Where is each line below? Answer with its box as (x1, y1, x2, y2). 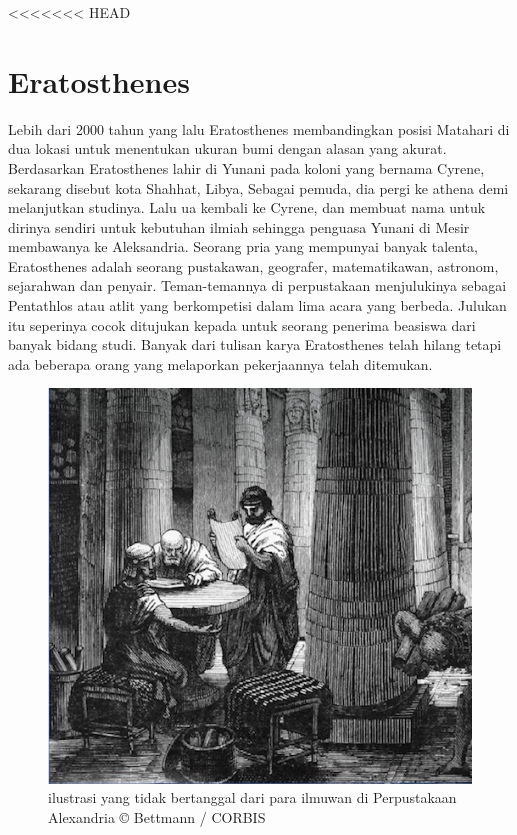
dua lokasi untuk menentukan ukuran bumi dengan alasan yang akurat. (8, 138, 447, 159)
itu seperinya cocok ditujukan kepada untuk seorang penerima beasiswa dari (8, 314, 476, 335)
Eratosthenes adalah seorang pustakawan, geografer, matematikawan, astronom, (8, 255, 499, 276)
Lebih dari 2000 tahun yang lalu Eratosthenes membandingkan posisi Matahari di (8, 118, 510, 139)
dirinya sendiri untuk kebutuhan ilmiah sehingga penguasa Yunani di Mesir (8, 216, 470, 237)
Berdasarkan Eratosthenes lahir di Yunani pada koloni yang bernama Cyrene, (8, 157, 485, 178)
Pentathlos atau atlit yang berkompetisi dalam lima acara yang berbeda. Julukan (8, 295, 507, 316)
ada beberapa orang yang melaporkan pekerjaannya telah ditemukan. (8, 353, 433, 374)
